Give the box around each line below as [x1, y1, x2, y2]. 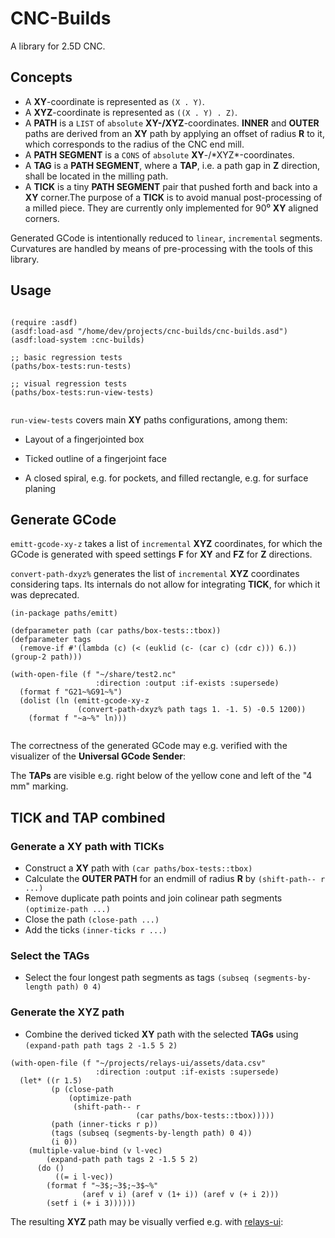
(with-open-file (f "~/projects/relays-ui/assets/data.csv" [10, 1058, 267, 1068]
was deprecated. [10, 589, 80, 601]
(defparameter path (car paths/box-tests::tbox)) [10, 626, 222, 636]
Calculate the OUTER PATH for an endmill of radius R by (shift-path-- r [24, 873, 326, 885]
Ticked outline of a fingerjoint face [24, 452, 168, 464]
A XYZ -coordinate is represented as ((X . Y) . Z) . [24, 106, 238, 118]
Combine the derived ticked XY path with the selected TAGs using [24, 1028, 299, 1040]
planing [24, 482, 57, 494]
